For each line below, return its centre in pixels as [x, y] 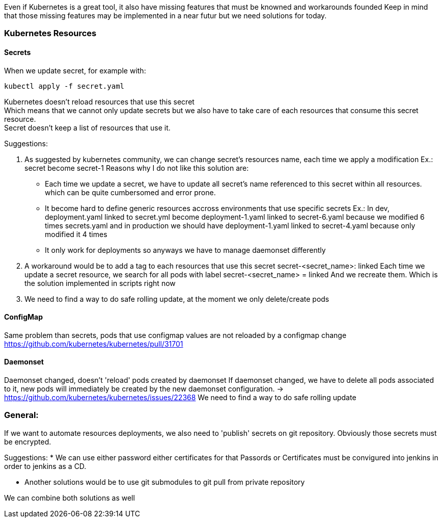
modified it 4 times [76, 234]
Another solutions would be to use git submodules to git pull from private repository [165, 482]
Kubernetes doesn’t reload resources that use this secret [99, 101]
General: [21, 415]
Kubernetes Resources [50, 33]
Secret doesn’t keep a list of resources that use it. [87, 127]
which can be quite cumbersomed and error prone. [130, 192]
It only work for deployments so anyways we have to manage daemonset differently [185, 250]
